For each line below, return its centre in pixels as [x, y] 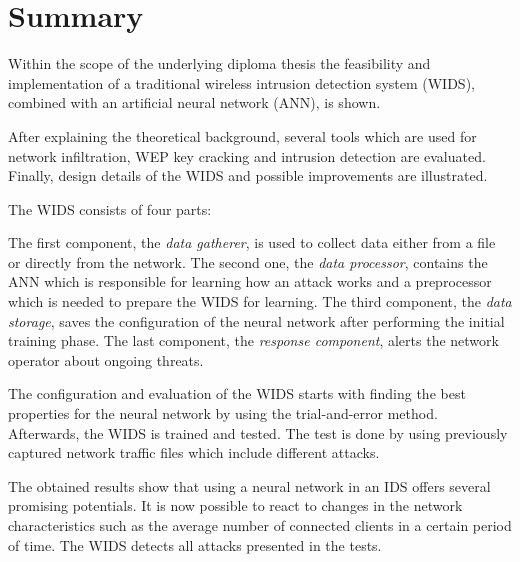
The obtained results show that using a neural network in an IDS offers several [249, 485]
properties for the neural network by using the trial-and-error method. [223, 413]
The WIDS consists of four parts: [110, 208]
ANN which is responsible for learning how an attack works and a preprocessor [250, 281]
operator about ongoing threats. [106, 359]
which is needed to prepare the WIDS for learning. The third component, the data [260, 301]
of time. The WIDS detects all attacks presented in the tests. [195, 544]
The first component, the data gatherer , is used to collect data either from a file [252, 242]
